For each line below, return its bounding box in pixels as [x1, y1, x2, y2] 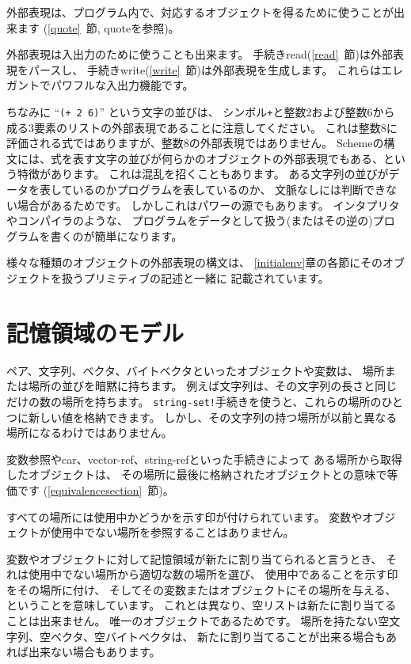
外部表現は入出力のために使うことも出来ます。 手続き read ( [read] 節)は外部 [6, 46, 393, 63]
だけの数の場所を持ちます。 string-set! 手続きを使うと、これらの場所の [6, 393, 382, 409]
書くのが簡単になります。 [50, 227, 183, 244]
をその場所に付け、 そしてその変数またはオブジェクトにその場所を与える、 [6, 581, 397, 598]
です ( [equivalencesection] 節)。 [17, 481, 174, 498]
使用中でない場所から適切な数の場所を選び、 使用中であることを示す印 [28, 566, 398, 582]
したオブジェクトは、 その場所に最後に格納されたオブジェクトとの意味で [6, 466, 387, 483]
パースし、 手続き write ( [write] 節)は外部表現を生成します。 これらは [28, 61, 382, 78]
